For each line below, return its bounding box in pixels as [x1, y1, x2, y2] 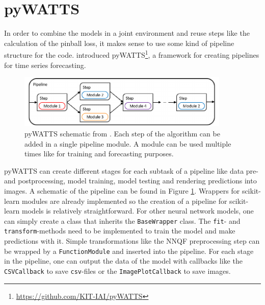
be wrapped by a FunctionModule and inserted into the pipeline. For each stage [4, 245, 254, 256]
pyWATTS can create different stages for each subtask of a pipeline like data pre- [4, 165, 258, 176]
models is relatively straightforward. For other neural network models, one [22, 205, 254, 216]
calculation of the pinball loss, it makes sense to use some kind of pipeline [4, 37, 234, 48]
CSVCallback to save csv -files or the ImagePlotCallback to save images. [4, 265, 231, 276]
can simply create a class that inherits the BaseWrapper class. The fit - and [4, 215, 241, 226]
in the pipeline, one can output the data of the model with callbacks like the [4, 255, 243, 266]
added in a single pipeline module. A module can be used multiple [24, 138, 231, 149]
